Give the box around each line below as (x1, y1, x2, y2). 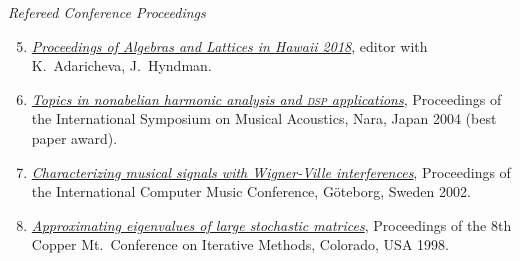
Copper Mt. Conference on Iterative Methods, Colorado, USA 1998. (31, 234, 449, 255)
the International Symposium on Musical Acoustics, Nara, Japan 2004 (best (31, 108, 497, 129)
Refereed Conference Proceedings (8, 2, 206, 22)
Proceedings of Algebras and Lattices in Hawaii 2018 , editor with (31, 35, 428, 56)
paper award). (31, 127, 118, 148)
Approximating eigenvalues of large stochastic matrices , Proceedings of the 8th (31, 214, 512, 235)
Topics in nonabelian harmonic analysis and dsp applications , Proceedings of (31, 88, 502, 109)
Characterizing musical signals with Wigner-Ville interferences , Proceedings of (31, 161, 511, 182)
